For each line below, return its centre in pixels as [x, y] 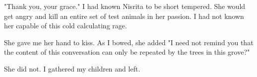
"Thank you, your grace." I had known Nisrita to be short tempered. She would [125, 6]
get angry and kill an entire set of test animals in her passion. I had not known [124, 16]
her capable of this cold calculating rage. [65, 26]
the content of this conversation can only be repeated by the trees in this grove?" [127, 52]
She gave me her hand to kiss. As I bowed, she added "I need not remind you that [129, 42]
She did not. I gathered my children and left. [72, 68]
